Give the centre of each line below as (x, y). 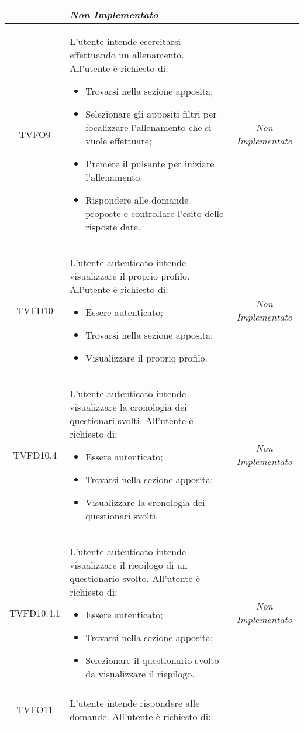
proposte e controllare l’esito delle (155, 213)
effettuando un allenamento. (127, 55)
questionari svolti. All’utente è (132, 420)
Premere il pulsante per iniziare (150, 164)
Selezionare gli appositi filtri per (151, 114)
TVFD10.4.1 (35, 612)
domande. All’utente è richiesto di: (140, 716)
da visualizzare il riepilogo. (140, 674)
